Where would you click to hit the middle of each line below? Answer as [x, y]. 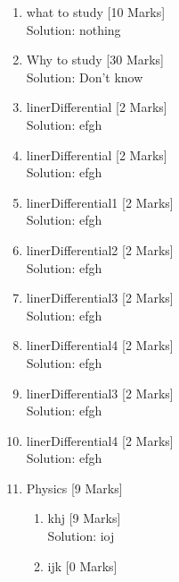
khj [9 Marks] [84, 518]
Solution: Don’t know [85, 77]
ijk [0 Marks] [82, 565]
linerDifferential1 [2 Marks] [100, 202]
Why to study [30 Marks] [95, 60]
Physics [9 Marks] [74, 488]
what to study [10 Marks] [96, 12]
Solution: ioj [81, 536]
